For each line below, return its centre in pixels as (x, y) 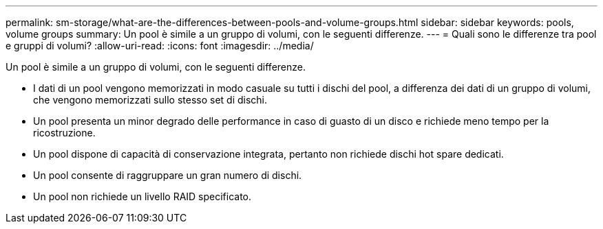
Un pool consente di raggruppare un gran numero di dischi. (168, 175)
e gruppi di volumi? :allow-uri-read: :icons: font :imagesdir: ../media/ (160, 46)
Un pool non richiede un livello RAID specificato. (142, 196)
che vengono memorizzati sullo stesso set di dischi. (150, 100)
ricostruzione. (64, 133)
